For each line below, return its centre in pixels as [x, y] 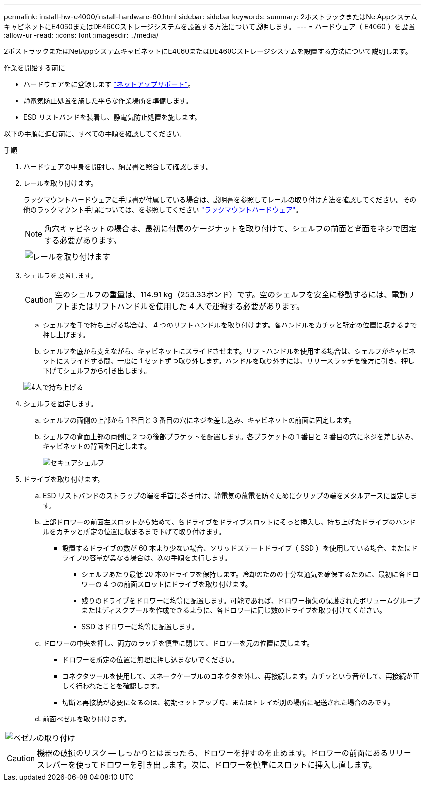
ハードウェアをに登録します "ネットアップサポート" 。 [109, 84]
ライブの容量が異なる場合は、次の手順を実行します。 [147, 558]
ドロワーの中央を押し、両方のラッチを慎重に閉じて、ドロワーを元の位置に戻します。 [178, 643]
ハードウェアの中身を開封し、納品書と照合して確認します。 [118, 167]
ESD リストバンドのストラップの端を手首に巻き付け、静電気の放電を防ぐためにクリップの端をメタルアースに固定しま [230, 496]
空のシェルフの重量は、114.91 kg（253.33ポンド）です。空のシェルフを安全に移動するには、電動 [231, 294]
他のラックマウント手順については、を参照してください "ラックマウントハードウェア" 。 [163, 209]
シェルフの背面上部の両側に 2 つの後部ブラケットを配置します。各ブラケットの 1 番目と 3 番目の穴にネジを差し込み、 [230, 436]
